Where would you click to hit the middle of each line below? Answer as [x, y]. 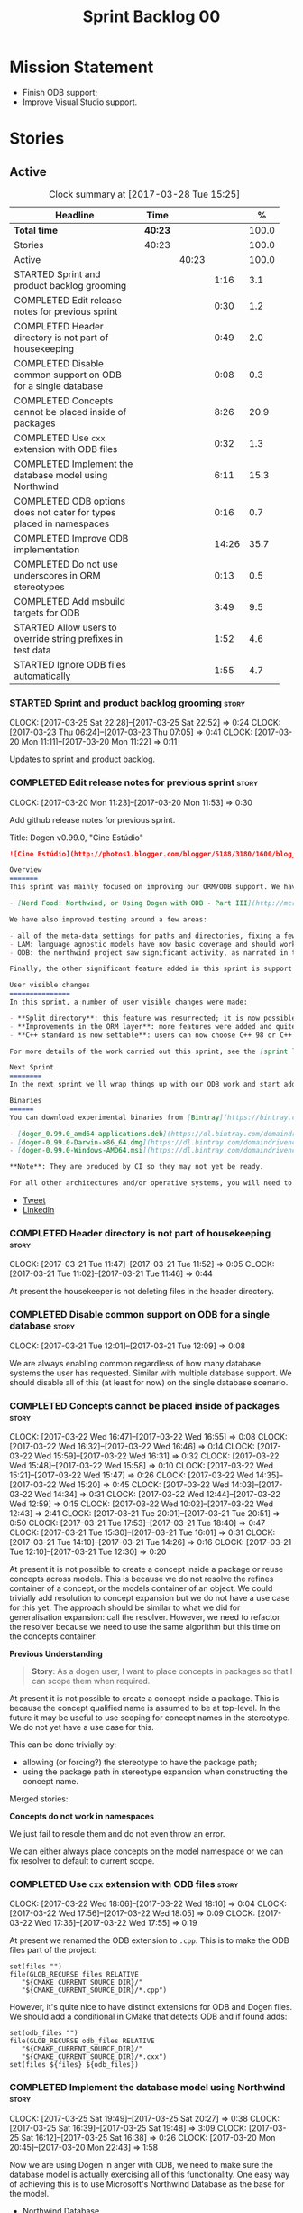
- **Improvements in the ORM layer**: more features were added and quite [153, 1026]
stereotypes [39, 587]
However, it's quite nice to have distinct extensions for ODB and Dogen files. [151, 2007]
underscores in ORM [57, 575]
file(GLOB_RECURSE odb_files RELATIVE [82, 2042]
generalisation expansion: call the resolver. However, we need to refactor [145, 1616]
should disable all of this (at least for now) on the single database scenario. [149, 1382]
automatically [42, 676]
